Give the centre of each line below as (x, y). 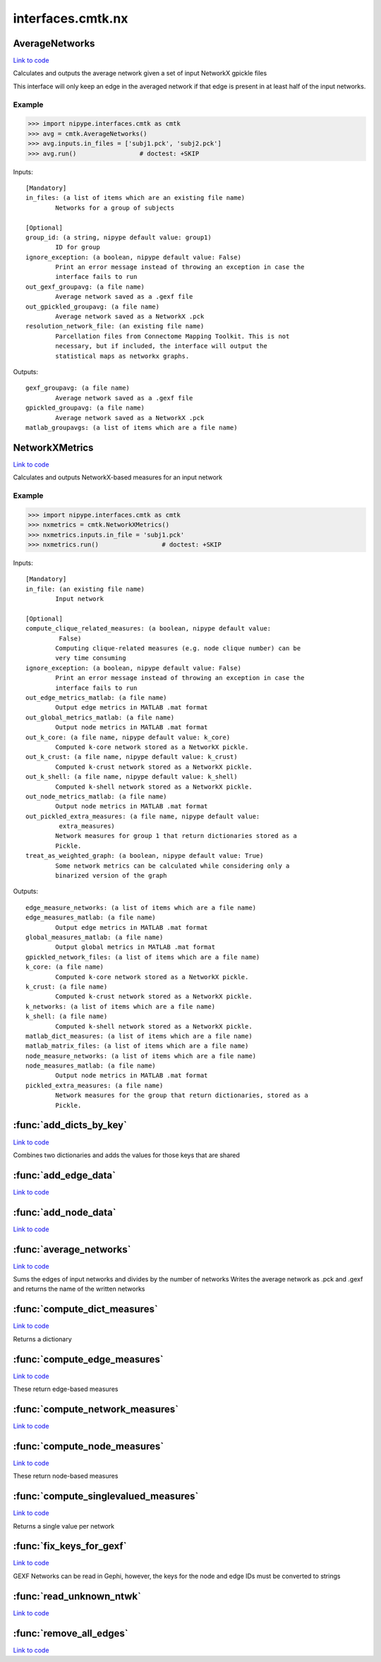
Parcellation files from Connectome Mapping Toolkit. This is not (173, 336)
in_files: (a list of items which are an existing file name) (135, 198)
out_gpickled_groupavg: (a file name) (93, 306)
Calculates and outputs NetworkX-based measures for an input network (117, 477)
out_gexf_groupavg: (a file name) (85, 287)
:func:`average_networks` (72, 1249)
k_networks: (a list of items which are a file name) (120, 1006)
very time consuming (91, 658)
